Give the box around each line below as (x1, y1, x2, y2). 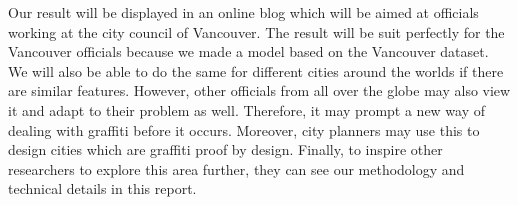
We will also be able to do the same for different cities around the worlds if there (8, 60, 504, 81)
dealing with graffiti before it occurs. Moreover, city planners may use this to (8, 119, 480, 140)
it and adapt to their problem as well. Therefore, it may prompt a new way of (8, 99, 486, 120)
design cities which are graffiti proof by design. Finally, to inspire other (8, 139, 443, 160)
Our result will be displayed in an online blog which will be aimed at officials (8, 2, 479, 22)
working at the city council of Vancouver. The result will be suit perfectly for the (8, 21, 505, 42)
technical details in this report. (8, 178, 197, 199)
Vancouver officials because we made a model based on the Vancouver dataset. (8, 41, 489, 62)
